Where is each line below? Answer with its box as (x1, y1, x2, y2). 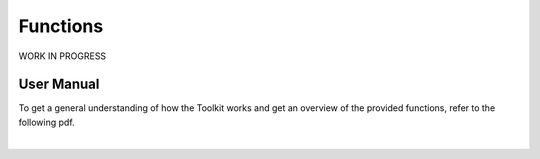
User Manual (18, 76, 100, 93)
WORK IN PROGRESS (18, 50, 107, 62)
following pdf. (18, 116, 75, 128)
